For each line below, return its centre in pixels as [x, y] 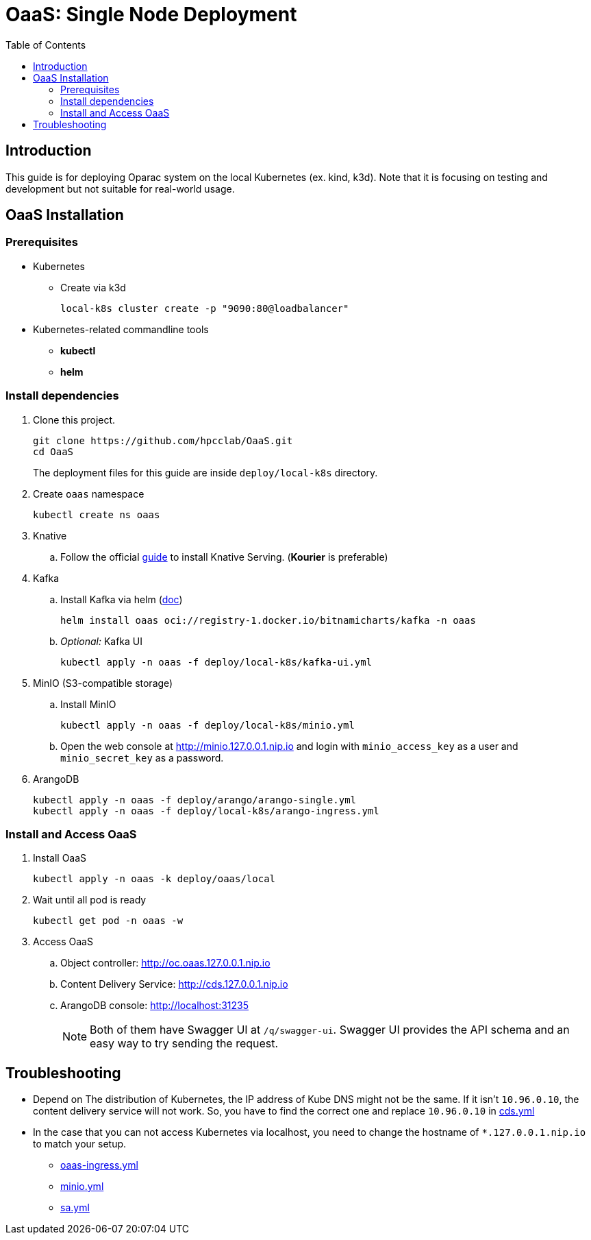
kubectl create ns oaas [97, 514]
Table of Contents [46, 45]
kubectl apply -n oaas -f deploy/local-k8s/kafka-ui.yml [216, 662]
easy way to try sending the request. [184, 1044]
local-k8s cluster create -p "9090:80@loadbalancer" [205, 308]
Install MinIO [88, 704]
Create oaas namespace [89, 494]
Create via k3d [93, 287]
